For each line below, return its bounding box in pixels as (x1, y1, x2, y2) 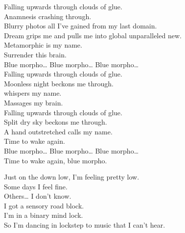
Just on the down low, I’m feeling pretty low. (4, 172, 139, 182)
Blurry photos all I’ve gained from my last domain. (4, 21, 157, 31)
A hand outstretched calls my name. (4, 126, 113, 136)
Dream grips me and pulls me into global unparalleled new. (4, 30, 182, 40)
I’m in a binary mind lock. (4, 210, 83, 220)
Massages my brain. (4, 97, 63, 107)
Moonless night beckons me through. (4, 78, 114, 88)
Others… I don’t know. (4, 191, 71, 201)
